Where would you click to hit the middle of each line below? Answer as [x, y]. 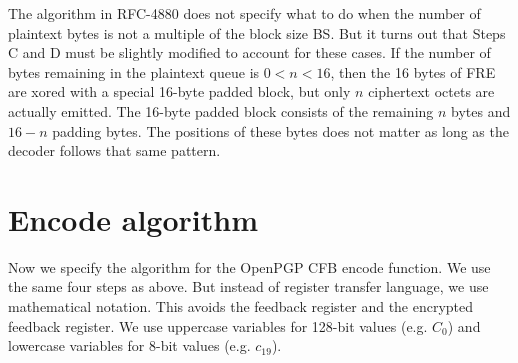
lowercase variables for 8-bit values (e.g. [129, 345]
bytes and [481, 110]
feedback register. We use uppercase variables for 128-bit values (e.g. [218, 325]
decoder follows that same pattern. [114, 150]
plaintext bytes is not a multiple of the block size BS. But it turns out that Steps [257, 32]
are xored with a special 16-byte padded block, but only [179, 91]
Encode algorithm [133, 218]
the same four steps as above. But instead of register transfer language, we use [248, 286]
